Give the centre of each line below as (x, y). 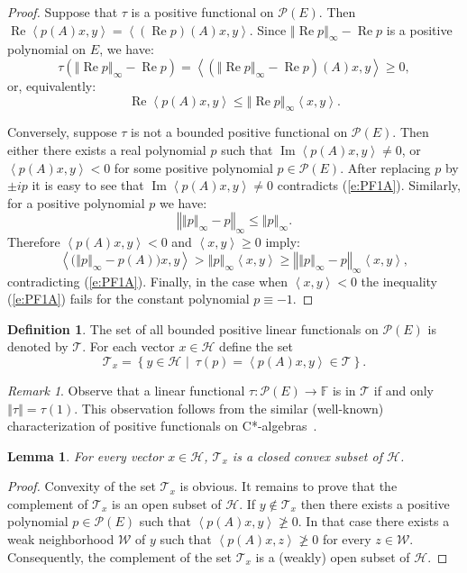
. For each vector (128, 346)
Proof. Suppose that (63, 12)
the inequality (399, 281)
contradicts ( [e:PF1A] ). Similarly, (369, 185)
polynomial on (47, 49)
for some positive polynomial (193, 167)
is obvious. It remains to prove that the (288, 486)
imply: (283, 242)
